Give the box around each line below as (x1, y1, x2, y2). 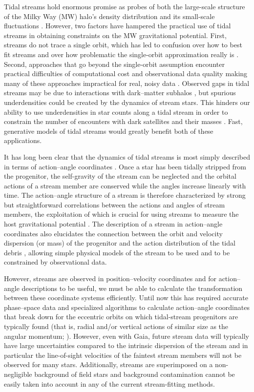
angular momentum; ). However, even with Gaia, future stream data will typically (4, 330, 250, 341)
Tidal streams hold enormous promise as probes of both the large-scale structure (4, 1, 245, 11)
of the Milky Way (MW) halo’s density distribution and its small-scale (4, 11, 215, 21)
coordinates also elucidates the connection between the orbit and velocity (4, 228, 223, 238)
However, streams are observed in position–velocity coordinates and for (4, 273, 216, 284)
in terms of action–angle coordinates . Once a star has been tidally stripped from (4, 161, 247, 171)
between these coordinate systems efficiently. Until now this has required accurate (4, 292, 248, 303)
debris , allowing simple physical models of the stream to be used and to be (4, 247, 230, 257)
